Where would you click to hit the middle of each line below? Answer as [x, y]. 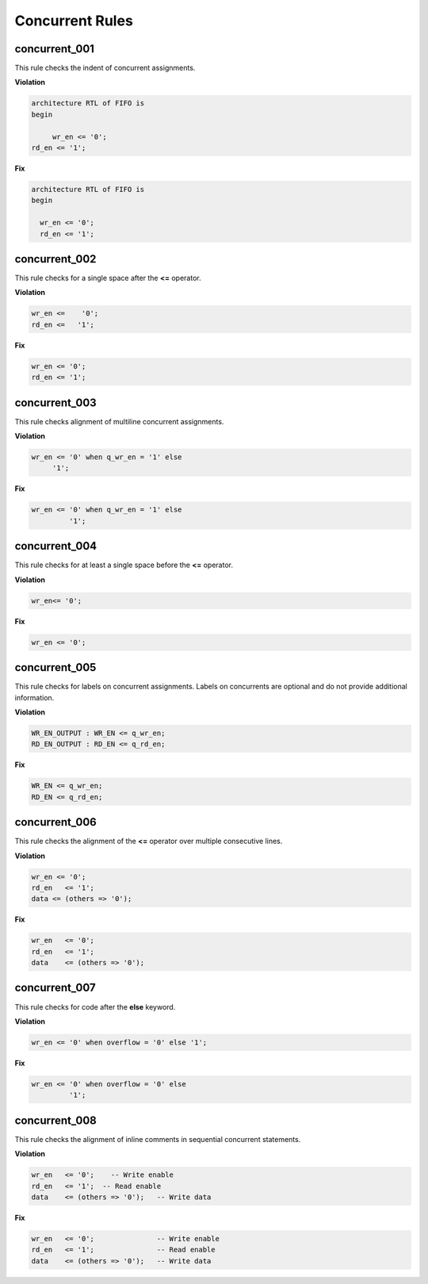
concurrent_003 [55, 402]
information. [34, 697]
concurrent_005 [55, 667]
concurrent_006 [55, 822]
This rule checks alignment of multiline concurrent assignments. [119, 421]
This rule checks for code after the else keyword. [95, 1006]
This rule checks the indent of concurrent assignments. [105, 68]
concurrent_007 [55, 988]
